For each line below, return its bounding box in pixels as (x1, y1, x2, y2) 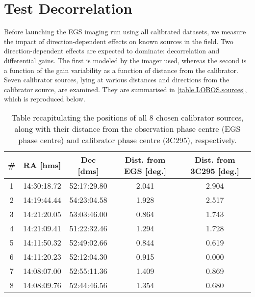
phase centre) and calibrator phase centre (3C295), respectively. (18, 134, 237, 146)
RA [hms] (23, 159, 61, 171)
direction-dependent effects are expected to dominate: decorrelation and (4, 46, 220, 56)
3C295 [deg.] (190, 165, 239, 176)
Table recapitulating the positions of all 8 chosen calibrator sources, (11, 111, 244, 123)
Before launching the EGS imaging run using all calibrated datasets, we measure (4, 26, 246, 37)
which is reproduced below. (4, 94, 85, 104)
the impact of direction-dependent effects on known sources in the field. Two (4, 36, 233, 46)
